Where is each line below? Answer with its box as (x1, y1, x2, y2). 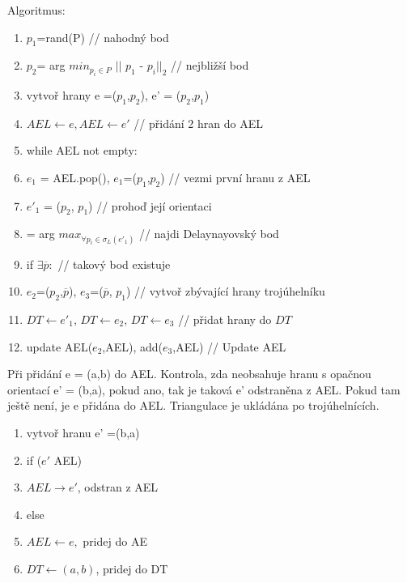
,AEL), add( (102, 338, 163, 355)
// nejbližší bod (171, 57, 249, 74)
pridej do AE (83, 533, 147, 550)
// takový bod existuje (57, 255, 171, 272)
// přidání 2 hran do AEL (134, 114, 263, 131)
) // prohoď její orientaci (88, 197, 212, 214)
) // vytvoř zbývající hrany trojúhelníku (125, 283, 325, 300)
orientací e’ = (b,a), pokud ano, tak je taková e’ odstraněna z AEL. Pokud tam (7, 381, 401, 398)
